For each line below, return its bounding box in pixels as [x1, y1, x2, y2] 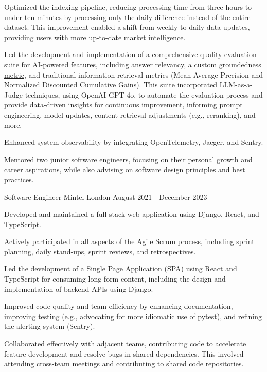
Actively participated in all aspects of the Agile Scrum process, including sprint [4, 236, 255, 247]
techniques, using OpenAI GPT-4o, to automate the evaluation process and [25, 89, 263, 100]
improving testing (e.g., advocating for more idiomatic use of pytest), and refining [4, 310, 262, 321]
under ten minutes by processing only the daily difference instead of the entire [4, 11, 251, 22]
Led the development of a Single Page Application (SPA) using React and [4, 263, 237, 274]
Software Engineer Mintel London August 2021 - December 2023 [4, 191, 207, 202]
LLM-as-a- [219, 79, 253, 90]
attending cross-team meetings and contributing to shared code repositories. [4, 358, 244, 369]
